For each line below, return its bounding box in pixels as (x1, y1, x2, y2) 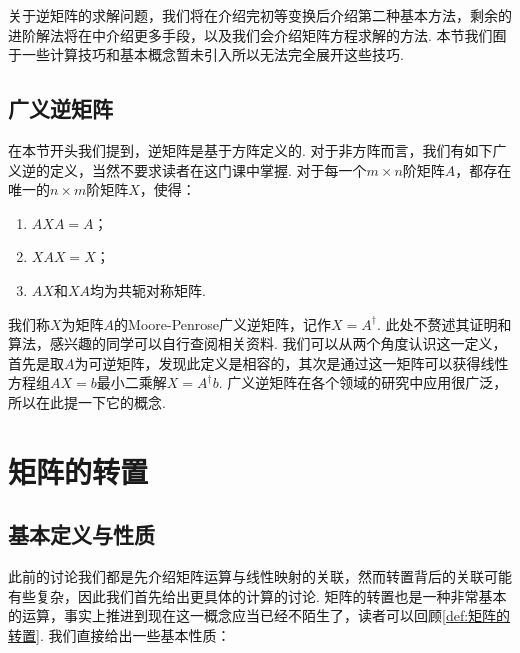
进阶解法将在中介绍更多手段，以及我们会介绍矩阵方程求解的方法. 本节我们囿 (8, 24, 507, 45)
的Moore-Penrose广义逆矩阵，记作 (114, 313, 332, 334)
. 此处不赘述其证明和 (376, 313, 512, 334)
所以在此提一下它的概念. (8, 391, 166, 412)
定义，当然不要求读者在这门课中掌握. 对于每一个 (49, 159, 367, 180)
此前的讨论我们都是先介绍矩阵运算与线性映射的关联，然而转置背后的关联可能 (8, 566, 512, 587)
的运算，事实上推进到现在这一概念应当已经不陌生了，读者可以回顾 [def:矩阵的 (8, 605, 511, 626)
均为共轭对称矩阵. (89, 279, 206, 300)
